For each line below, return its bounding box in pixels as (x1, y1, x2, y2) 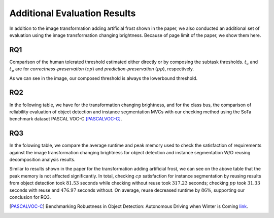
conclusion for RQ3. (9, 194, 51, 200)
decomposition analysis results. (9, 157, 76, 162)
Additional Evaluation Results (9, 8, 136, 19)
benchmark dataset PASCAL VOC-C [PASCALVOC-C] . (9, 116, 122, 122)
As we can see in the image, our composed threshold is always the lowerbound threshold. (9, 75, 198, 81)
